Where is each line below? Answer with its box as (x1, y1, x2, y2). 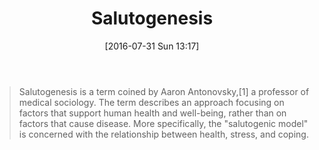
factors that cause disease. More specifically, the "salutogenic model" (18, 117, 309, 129)
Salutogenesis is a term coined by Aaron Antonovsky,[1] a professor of (18, 85, 310, 97)
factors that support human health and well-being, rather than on (18, 107, 287, 119)
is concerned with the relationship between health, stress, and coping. (18, 128, 309, 140)
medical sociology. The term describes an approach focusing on (18, 96, 285, 108)
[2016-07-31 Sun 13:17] (104, 40, 200, 52)
